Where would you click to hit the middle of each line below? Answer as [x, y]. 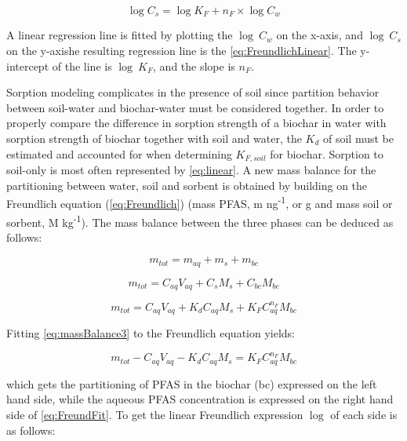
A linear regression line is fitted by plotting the [120, 35]
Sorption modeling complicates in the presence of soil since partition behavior [193, 92]
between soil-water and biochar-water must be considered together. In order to [195, 107]
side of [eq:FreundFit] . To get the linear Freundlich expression [155, 414]
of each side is [364, 414]
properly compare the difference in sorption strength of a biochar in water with [196, 123]
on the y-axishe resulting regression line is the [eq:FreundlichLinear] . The [182, 51]
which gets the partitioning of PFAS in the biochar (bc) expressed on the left [192, 383]
